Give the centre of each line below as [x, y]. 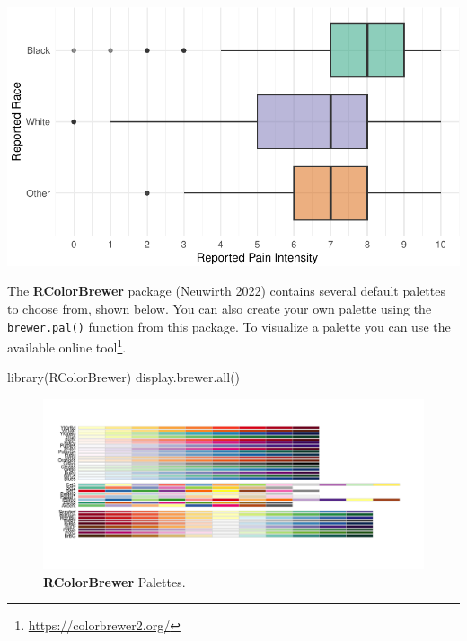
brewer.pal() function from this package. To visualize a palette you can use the [229, 326]
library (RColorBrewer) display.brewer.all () [124, 377]
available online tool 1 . [67, 346]
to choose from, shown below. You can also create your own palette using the [220, 308]
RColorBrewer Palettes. [115, 581]
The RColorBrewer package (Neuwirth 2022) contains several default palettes [226, 291]
